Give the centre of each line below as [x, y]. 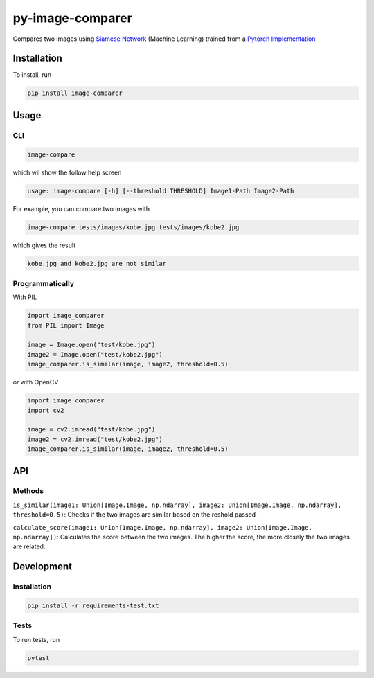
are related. [29, 546]
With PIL [25, 297]
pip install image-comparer [75, 93]
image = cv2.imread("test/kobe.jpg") [91, 430]
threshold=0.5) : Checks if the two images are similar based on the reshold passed [134, 515]
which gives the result [44, 245]
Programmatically [44, 283]
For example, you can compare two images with [81, 208]
